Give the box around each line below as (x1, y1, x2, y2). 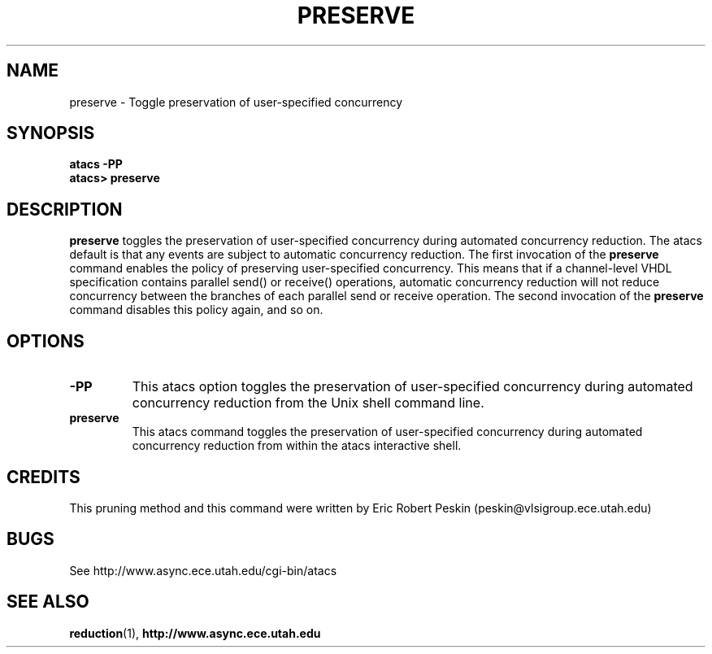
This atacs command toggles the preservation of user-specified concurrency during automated (132, 425, 643, 439)
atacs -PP (69, 157, 123, 172)
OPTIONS (7, 330, 85, 351)
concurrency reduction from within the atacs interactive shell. (132, 438, 462, 453)
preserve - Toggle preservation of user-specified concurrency (69, 94, 403, 109)
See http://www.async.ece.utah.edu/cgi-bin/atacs (69, 563, 337, 578)
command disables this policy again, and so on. (69, 303, 323, 317)
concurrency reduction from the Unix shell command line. (132, 395, 484, 412)
